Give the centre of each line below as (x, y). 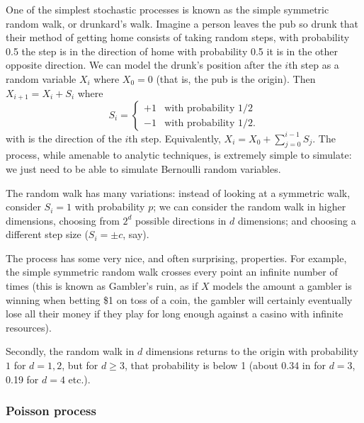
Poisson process (51, 411)
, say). (136, 234)
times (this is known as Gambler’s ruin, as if (102, 286)
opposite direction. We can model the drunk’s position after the (144, 65)
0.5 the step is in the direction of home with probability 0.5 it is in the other (172, 51)
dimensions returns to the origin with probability (252, 351)
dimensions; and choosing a (297, 220)
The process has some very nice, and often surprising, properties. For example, (176, 258)
